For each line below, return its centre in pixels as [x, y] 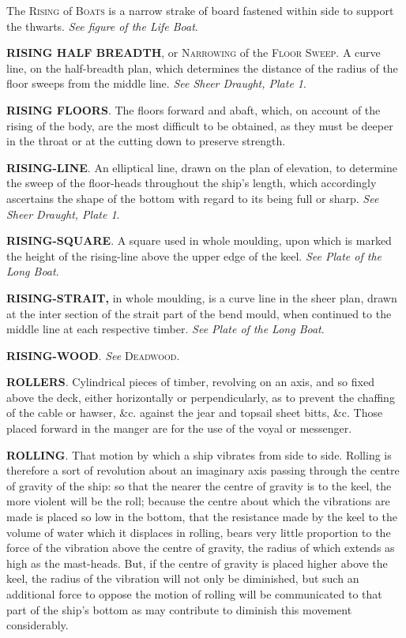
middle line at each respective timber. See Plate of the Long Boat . [165, 329]
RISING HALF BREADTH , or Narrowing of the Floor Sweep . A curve [194, 53]
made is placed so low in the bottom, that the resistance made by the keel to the [202, 517]
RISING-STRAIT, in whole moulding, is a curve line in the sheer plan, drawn [202, 297]
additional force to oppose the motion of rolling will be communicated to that [194, 594]
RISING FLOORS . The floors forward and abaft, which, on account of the [194, 109]
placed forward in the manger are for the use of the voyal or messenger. [179, 428]
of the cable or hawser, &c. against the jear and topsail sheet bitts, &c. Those [195, 413]
